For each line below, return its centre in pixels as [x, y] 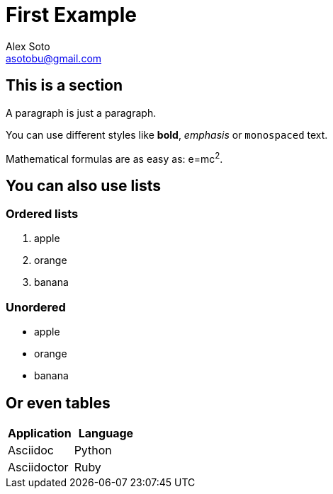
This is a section [64, 86]
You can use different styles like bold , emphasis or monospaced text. [167, 134]
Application [40, 433]
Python [93, 450]
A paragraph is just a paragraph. [81, 113]
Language [106, 433]
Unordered [36, 307]
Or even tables [58, 403]
